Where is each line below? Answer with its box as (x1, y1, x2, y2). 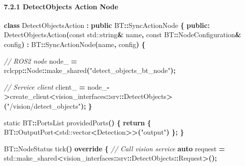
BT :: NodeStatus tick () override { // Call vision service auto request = (4, 143, 225, 153)
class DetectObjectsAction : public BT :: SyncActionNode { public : (4, 20, 210, 30)
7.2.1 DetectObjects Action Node (4, 1, 118, 11)
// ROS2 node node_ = (4, 55, 77, 66)
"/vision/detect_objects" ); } (7, 100, 92, 111)
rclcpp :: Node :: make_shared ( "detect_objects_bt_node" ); (4, 65, 176, 75)
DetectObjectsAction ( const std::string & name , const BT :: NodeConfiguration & (4, 29, 242, 40)
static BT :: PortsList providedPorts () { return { (4, 117, 152, 127)
